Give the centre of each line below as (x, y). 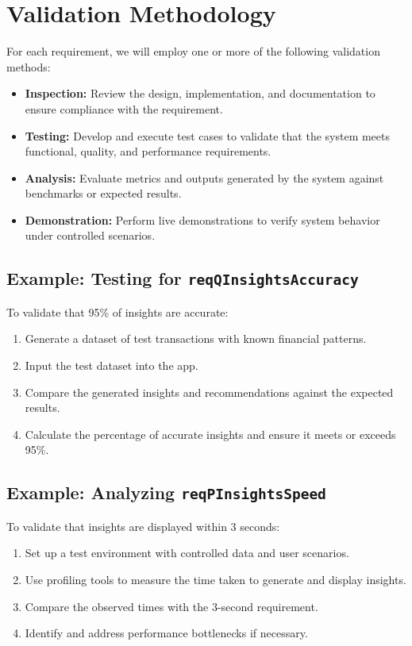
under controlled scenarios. (90, 235)
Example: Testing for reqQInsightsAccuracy (183, 278)
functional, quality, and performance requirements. (148, 151)
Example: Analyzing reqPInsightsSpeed (166, 492)
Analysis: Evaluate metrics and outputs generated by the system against (204, 177)
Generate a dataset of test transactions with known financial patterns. (196, 338)
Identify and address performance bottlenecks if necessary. (166, 633)
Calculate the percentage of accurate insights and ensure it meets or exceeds (210, 434)
